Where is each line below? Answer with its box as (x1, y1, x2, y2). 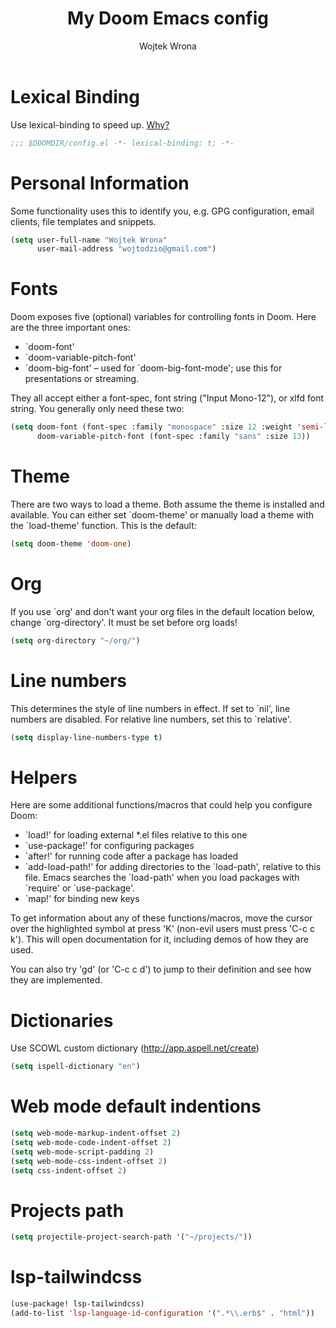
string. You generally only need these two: (10, 403, 185, 415)
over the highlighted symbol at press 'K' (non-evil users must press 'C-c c (10, 923, 315, 935)
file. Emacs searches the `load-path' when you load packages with (24, 872, 300, 884)
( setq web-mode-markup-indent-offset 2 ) (10, 1128, 182, 1139)
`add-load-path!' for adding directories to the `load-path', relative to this (24, 861, 322, 873)
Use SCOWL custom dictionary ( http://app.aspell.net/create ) (10, 1042, 260, 1054)
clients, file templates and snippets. (10, 215, 157, 227)
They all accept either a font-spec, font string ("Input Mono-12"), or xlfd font (10, 392, 325, 404)
